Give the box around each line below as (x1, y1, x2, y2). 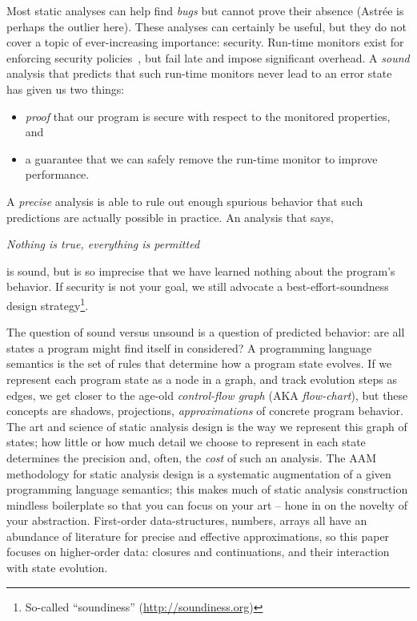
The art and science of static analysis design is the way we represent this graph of (6, 417, 407, 434)
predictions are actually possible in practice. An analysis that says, (6, 208, 334, 225)
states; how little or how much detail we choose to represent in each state (6, 433, 366, 450)
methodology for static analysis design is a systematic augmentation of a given (6, 465, 391, 482)
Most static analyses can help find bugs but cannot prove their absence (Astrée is (6, 2, 404, 18)
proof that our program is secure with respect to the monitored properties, (25, 107, 391, 124)
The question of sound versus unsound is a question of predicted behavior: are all (6, 324, 405, 341)
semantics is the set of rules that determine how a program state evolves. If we (6, 355, 392, 372)
